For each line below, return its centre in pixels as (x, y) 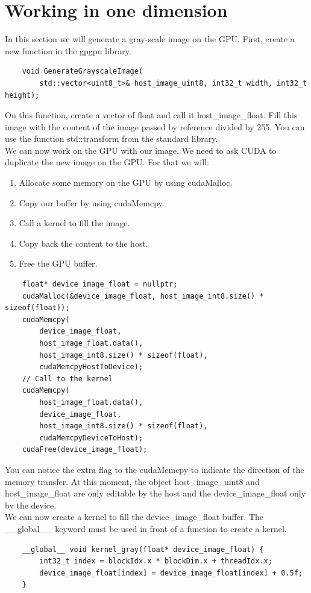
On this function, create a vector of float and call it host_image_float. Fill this (151, 115)
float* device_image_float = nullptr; (100, 284)
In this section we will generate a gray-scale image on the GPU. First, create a (150, 39)
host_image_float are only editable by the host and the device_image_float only (155, 493)
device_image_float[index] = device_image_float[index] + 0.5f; (171, 573)
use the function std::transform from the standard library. (112, 138)
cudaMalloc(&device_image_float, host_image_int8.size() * (143, 296)
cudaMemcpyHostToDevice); (91, 367)
